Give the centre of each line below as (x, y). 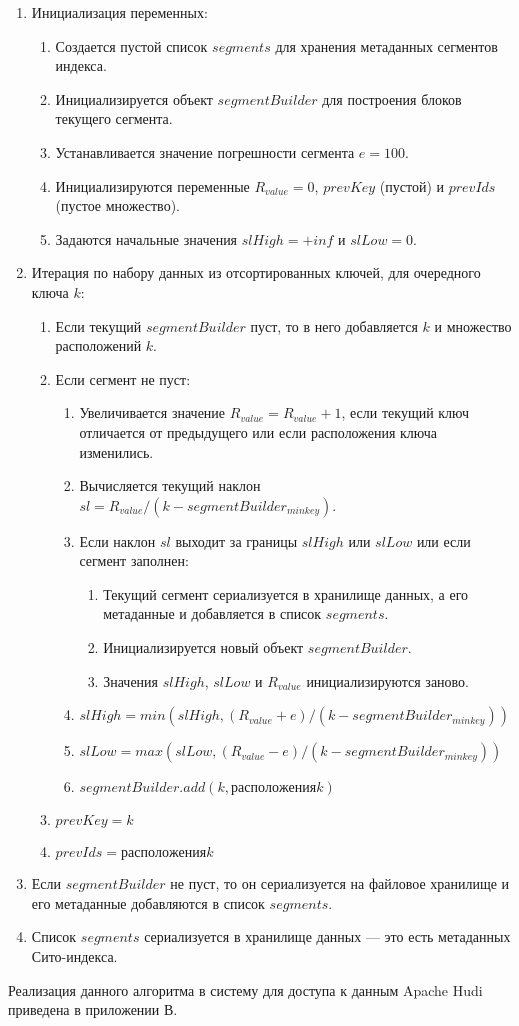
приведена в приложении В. (93, 1009)
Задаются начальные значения (146, 238)
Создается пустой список (131, 45)
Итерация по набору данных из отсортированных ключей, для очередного (256, 272)
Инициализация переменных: (119, 12)
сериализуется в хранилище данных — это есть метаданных (327, 936)
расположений (98, 345)
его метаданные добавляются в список (148, 902)
